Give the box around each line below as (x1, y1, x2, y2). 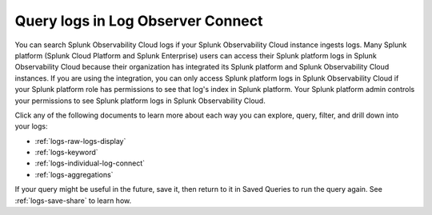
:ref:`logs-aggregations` (34, 169, 114, 179)
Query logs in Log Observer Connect (14, 12, 263, 30)
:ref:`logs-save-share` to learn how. (14, 196, 132, 205)
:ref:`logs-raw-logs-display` (34, 136, 126, 145)
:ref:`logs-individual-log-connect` (34, 158, 146, 168)
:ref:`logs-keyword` (34, 148, 99, 157)
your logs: (14, 121, 48, 131)
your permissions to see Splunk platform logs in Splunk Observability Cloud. (14, 96, 266, 106)
